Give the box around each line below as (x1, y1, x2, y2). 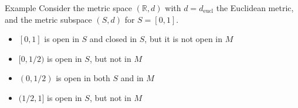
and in (120, 72, 144, 84)
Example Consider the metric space (5, 2, 133, 13)
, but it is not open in (144, 33, 223, 45)
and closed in (89, 33, 137, 45)
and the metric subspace (5, 13, 92, 25)
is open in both (56, 72, 110, 84)
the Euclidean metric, (216, 2, 294, 13)
